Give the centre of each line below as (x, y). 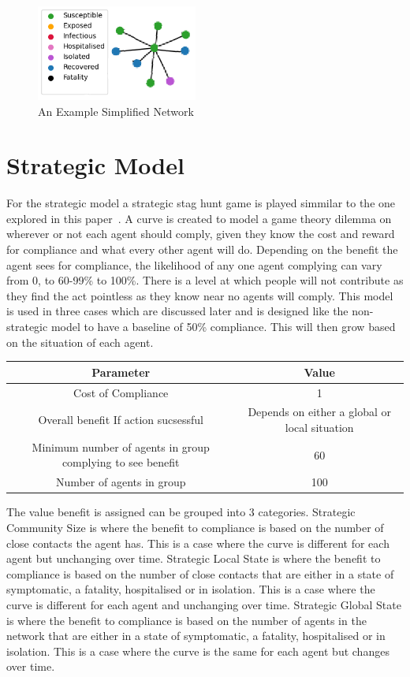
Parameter (121, 372)
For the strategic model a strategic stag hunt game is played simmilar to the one (201, 203)
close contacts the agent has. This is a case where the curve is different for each (198, 543)
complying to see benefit (121, 462)
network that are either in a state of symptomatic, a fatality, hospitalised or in (196, 636)
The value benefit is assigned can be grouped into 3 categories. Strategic (181, 512)
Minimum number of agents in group (121, 446)
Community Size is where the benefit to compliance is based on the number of (195, 527)
